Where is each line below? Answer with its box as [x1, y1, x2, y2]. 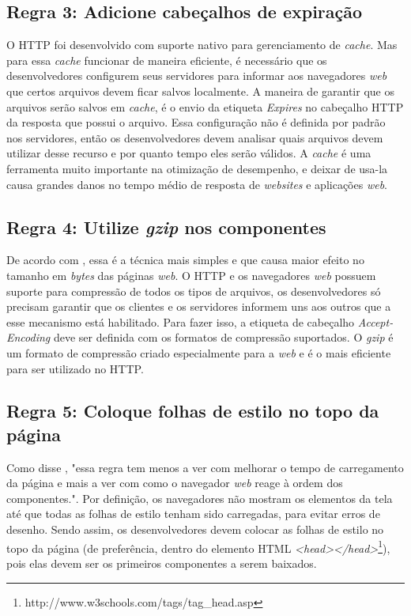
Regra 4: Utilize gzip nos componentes [6, 214, 326, 239]
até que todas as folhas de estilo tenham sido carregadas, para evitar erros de [6, 505, 380, 522]
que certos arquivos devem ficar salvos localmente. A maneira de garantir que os [6, 82, 394, 99]
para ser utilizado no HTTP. [6, 360, 144, 376]
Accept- [357, 313, 394, 330]
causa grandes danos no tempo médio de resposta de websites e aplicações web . [6, 176, 387, 192]
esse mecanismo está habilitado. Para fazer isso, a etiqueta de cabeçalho [6, 313, 355, 330]
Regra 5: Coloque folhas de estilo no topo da [6, 399, 379, 423]
